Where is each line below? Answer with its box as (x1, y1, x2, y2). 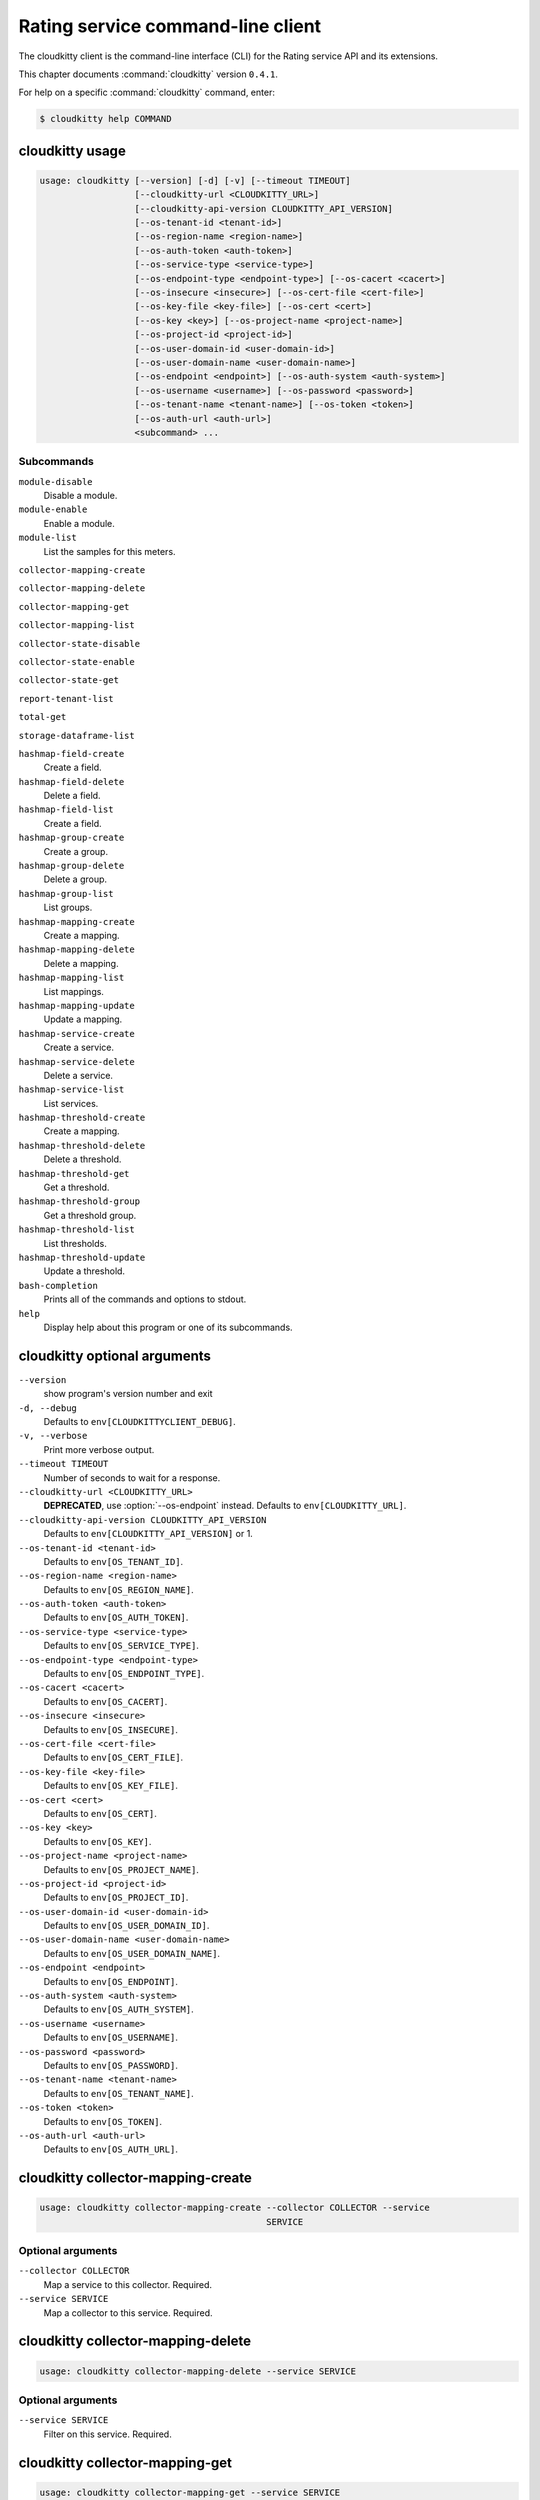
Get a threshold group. (43, 1209, 137, 1221)
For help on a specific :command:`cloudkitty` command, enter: (18, 86, 275, 99)
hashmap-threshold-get (18, 1168, 130, 1179)
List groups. (43, 901, 93, 914)
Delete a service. (43, 1069, 114, 1081)
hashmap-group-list (18, 888, 114, 899)
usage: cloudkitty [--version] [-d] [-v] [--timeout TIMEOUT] (39, 175, 351, 186)
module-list (18, 532, 77, 544)
